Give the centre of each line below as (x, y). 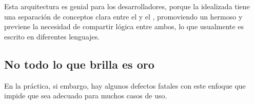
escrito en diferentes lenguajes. (52, 36)
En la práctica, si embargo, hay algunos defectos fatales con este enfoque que (125, 85)
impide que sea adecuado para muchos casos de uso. (86, 96)
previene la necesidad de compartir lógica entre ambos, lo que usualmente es (124, 26)
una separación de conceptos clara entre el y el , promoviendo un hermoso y (123, 16)
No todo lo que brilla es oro (79, 64)
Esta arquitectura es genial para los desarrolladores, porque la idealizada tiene (127, 6)
